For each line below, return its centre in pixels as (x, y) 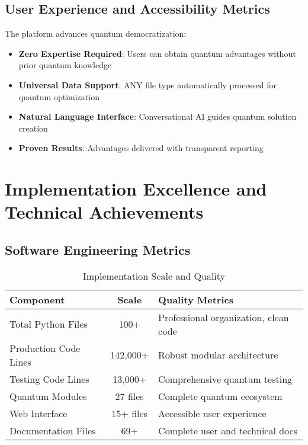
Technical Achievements (104, 212)
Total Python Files (49, 324)
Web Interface (38, 413)
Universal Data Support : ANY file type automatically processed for (148, 84)
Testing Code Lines (49, 379)
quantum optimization (59, 96)
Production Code (45, 348)
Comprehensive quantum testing (225, 379)
